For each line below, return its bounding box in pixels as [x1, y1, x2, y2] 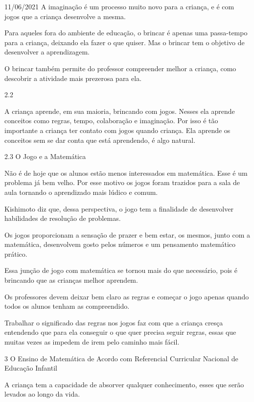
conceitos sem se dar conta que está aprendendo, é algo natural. [4, 134, 196, 145]
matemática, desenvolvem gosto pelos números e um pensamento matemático [4, 239, 236, 249]
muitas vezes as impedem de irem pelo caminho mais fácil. [4, 337, 180, 347]
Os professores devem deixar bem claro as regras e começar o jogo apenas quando [4, 291, 249, 301]
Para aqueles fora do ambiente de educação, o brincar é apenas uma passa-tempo [4, 27, 248, 38]
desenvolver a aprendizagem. [4, 47, 90, 57]
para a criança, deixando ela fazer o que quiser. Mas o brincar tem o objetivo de [4, 37, 245, 47]
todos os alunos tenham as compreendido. [4, 301, 130, 311]
